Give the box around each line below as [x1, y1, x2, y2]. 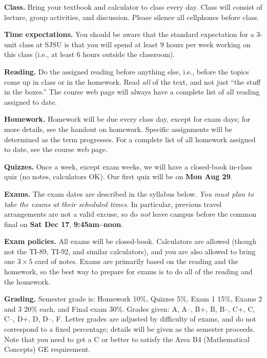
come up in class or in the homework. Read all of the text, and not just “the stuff [4, 76, 261, 87]
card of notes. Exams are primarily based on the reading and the [34, 256, 238, 267]
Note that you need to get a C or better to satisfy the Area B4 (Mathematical [4, 333, 250, 344]
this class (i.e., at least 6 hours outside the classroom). [4, 49, 175, 60]
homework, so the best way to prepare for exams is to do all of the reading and [4, 266, 253, 277]
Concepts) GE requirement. [4, 344, 91, 354]
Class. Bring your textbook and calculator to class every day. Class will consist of [4, 2, 262, 12]
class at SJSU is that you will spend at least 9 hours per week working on [19, 39, 251, 49]
